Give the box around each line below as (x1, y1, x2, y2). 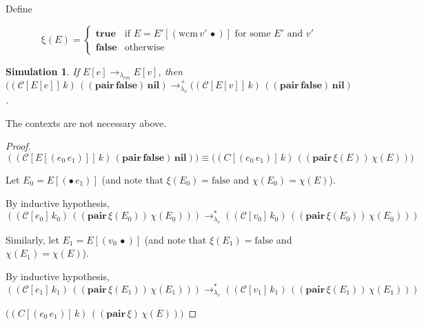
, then (158, 63, 183, 78)
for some (234, 29, 271, 39)
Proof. (6, 139, 31, 153)
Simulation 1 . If (6, 63, 80, 78)
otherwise (124, 43, 165, 53)
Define (6, 1, 32, 15)
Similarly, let (6, 232, 59, 246)
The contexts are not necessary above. (6, 115, 167, 130)
